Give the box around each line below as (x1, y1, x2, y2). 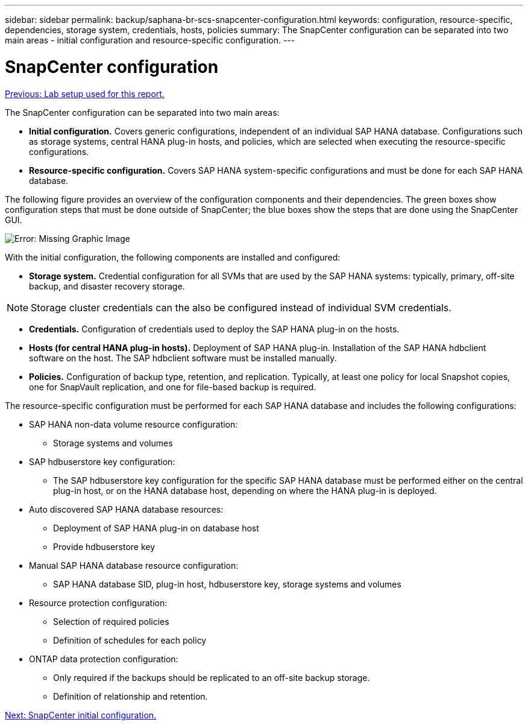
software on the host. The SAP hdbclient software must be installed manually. (29, 352, 337, 363)
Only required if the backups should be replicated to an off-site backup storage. (53, 672, 370, 683)
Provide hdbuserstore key (53, 541, 156, 552)
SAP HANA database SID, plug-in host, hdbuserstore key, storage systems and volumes (53, 578, 401, 589)
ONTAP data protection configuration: (29, 653, 178, 664)
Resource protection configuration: (29, 597, 168, 608)
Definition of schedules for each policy (53, 635, 207, 645)
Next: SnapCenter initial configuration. (5, 709, 157, 720)
